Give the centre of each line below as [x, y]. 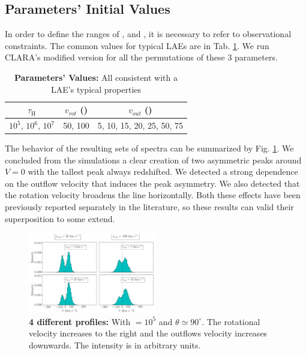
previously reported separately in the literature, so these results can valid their [149, 207]
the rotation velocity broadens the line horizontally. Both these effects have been [153, 195]
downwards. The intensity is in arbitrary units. [115, 345]
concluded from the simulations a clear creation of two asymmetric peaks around [153, 160]
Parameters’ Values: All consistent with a [96, 77]
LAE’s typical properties [96, 89]
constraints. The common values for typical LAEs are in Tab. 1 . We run [137, 45]
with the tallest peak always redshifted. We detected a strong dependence [163, 172]
